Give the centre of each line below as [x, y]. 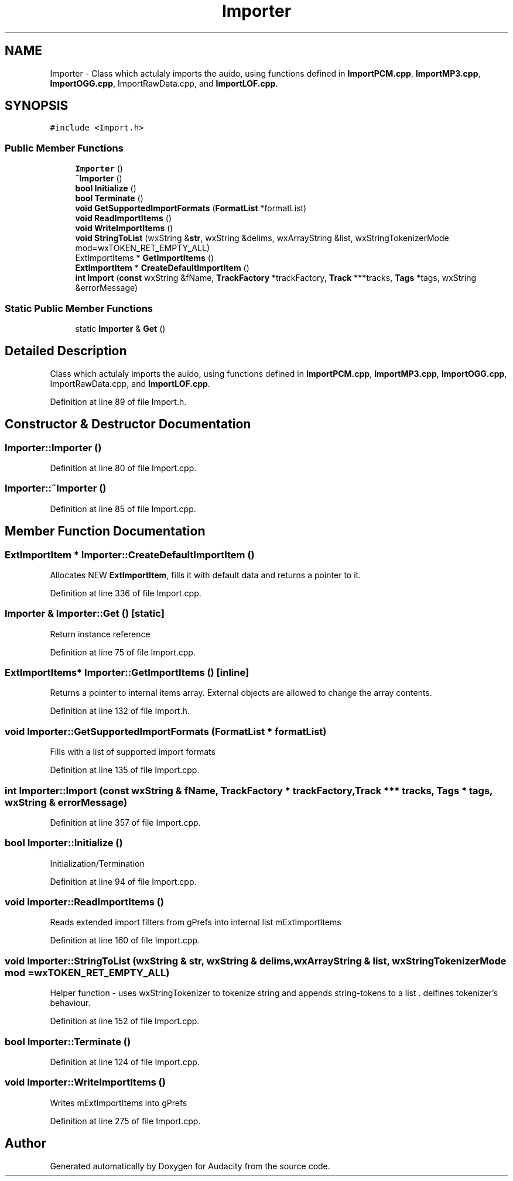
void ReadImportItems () [123, 218]
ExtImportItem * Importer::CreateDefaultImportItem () [130, 555]
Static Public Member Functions [79, 308]
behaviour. [70, 1003]
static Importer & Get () [120, 328]
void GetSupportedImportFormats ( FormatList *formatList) [191, 208]
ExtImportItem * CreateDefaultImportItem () [162, 268]
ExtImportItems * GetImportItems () [144, 258]
